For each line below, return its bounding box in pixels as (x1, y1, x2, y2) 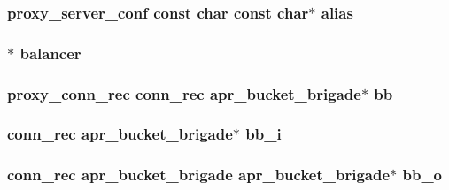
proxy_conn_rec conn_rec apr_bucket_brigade (7, 82, 361, 104)
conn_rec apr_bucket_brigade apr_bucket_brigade (7, 163, 391, 186)
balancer (19, 42, 81, 64)
